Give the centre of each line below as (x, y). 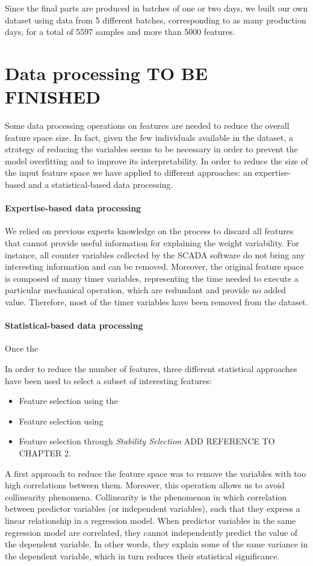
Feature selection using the (68, 401)
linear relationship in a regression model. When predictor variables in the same (150, 520)
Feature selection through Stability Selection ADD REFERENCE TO (147, 441)
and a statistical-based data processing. (101, 185)
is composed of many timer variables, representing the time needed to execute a (152, 278)
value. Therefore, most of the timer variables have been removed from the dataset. (156, 302)
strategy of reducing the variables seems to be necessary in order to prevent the (151, 149)
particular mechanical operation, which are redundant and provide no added (145, 290)
